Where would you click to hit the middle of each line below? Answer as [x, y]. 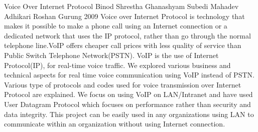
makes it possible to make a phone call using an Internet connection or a [116, 26]
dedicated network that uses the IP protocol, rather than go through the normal [127, 35]
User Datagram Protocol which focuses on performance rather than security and [127, 104]
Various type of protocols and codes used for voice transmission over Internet [123, 84]
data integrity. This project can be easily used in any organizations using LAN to [129, 114]
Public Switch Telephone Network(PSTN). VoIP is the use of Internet [111, 55]
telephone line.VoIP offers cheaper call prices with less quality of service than [123, 45]
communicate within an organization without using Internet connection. [115, 124]
